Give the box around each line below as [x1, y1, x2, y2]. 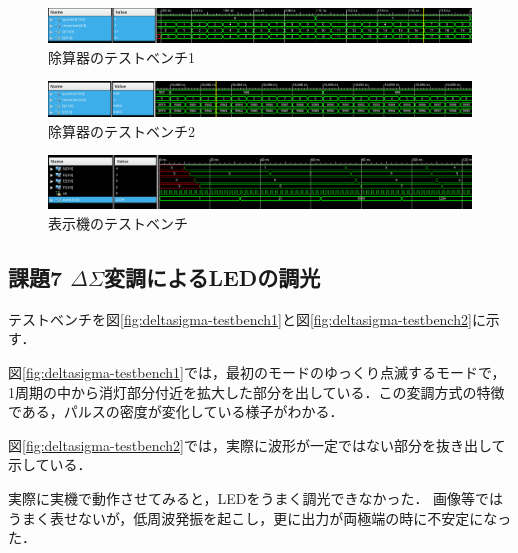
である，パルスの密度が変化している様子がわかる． [8, 401, 344, 422]
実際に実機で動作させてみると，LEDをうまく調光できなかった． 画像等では [8, 487, 504, 508]
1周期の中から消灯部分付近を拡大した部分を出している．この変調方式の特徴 [8, 381, 505, 402]
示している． [8, 454, 92, 475]
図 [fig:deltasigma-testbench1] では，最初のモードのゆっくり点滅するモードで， [8, 362, 506, 383]
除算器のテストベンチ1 [48, 46, 195, 67]
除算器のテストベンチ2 [48, 120, 195, 141]
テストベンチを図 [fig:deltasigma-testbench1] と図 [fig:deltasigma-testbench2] [8, 308, 472, 329]
